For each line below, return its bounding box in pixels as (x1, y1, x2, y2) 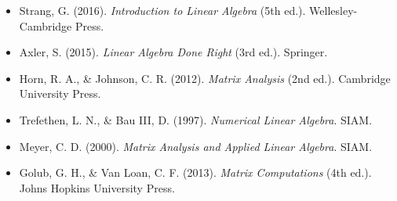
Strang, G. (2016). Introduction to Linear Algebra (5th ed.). (19, 2, 306, 18)
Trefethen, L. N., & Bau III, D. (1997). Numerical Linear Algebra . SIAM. (19, 111, 373, 127)
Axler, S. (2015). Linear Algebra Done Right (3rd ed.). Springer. (19, 44, 328, 60)
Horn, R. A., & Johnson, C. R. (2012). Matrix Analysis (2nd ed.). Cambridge (19, 70, 391, 86)
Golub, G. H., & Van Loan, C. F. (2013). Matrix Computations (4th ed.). (19, 164, 372, 181)
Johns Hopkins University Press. (19, 179, 175, 196)
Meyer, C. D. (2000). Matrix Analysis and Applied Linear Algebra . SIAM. (19, 138, 373, 154)
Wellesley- (309, 2, 358, 18)
